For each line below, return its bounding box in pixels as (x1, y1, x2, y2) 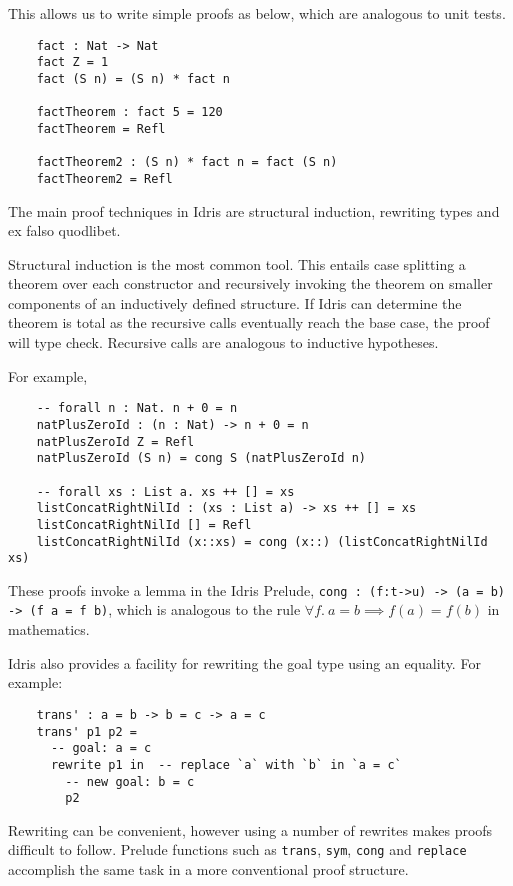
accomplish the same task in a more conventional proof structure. (8, 859, 409, 880)
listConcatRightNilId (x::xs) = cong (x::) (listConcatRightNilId (36, 534, 488, 549)
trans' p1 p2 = (36, 724, 137, 739)
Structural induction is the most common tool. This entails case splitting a (8, 253, 466, 274)
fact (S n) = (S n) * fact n (36, 71, 230, 86)
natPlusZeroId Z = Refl (36, 434, 195, 449)
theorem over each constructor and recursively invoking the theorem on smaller (8, 273, 493, 294)
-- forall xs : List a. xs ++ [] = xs (36, 484, 295, 499)
